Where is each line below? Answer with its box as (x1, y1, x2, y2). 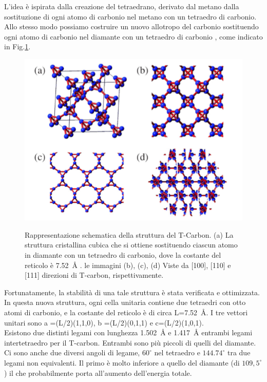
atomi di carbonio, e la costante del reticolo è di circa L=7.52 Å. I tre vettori (4, 307, 248, 317)
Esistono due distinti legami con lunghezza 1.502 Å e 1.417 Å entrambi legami (4, 327, 253, 338)
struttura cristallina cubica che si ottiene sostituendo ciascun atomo (25, 239, 238, 250)
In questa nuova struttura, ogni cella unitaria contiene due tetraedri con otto (4, 297, 246, 308)
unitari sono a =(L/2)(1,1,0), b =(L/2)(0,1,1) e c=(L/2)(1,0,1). (4, 317, 204, 328)
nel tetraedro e (154, 347, 200, 358)
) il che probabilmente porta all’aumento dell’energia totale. (4, 367, 192, 378)
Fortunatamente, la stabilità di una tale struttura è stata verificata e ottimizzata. (4, 286, 260, 297)
